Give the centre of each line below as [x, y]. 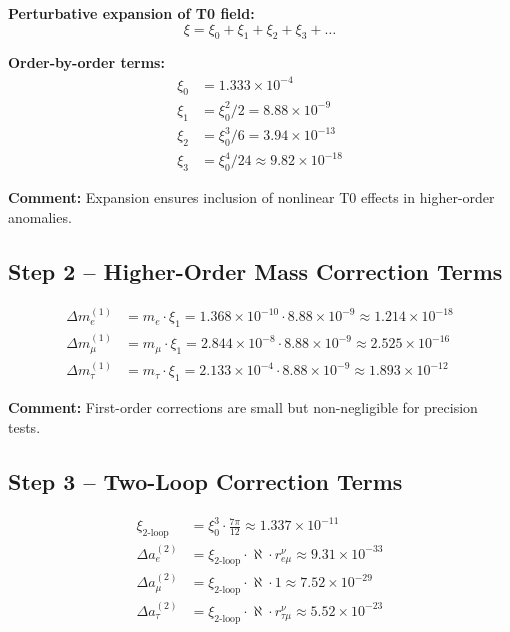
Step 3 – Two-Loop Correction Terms [205, 480]
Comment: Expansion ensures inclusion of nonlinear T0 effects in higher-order [251, 197]
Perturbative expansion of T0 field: [131, 13]
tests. [24, 426]
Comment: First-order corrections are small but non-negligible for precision [243, 407]
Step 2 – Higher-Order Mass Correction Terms [255, 270]
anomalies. [40, 216]
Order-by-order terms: [86, 62]
